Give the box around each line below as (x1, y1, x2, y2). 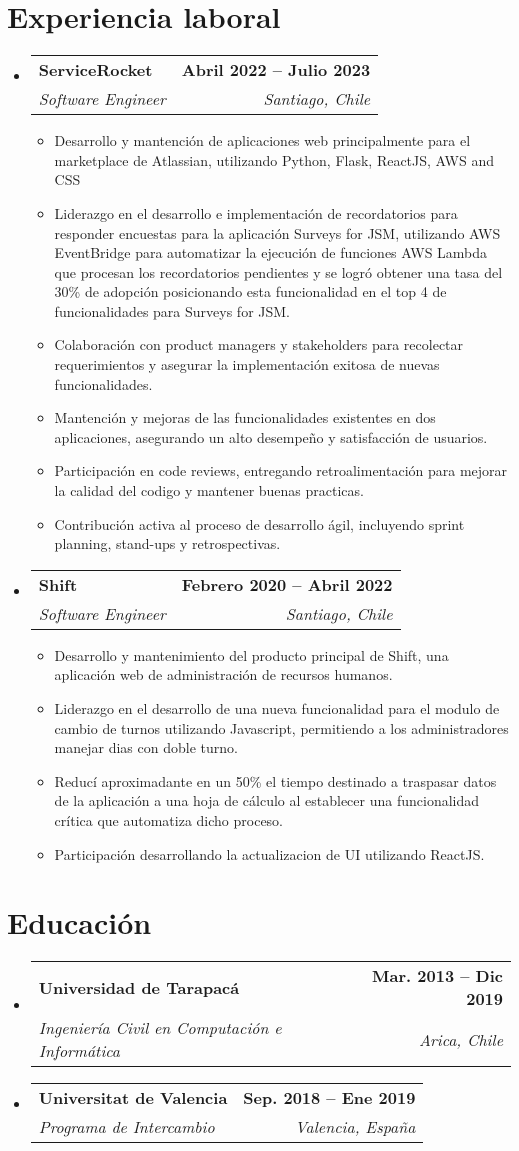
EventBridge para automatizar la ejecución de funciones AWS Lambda (54, 242, 488, 263)
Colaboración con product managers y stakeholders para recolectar (54, 334, 464, 355)
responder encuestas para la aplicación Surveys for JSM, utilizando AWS (54, 222, 501, 243)
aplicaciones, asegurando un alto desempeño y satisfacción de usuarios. (54, 426, 488, 447)
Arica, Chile (418, 1027, 503, 1051)
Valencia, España (294, 1115, 416, 1139)
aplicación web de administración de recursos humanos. (54, 664, 393, 685)
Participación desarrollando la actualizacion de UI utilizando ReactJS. (54, 843, 485, 864)
